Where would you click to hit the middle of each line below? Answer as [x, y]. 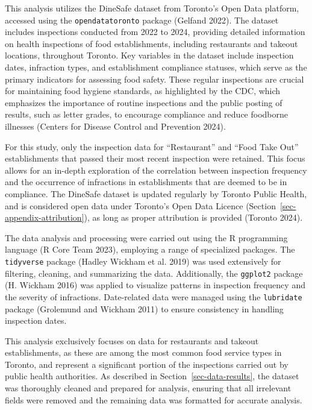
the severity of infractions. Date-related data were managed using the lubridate [154, 296]
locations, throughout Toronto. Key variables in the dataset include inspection [149, 55]
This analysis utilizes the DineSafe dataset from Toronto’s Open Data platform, [152, 8]
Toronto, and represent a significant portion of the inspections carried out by [147, 364]
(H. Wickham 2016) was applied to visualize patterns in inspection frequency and [155, 285]
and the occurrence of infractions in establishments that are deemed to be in [146, 182]
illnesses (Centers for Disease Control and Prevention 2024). [115, 126]
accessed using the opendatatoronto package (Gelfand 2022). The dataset [142, 20]
